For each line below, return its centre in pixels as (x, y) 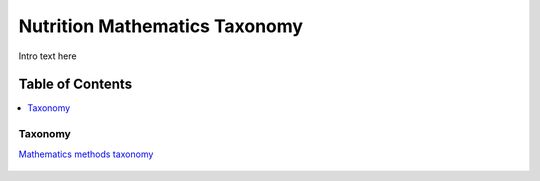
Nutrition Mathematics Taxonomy (161, 26)
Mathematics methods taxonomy (86, 154)
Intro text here (47, 56)
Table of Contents (75, 84)
